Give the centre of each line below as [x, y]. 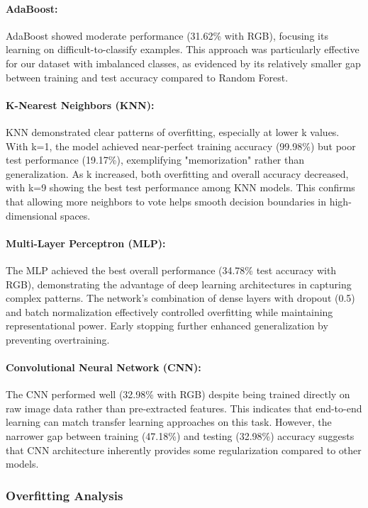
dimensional [32, 215]
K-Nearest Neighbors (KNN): [80, 105]
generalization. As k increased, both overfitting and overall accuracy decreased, [177, 173]
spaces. [76, 215]
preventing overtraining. [58, 339]
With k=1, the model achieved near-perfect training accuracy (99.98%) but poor [181, 146]
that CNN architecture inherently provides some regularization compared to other [184, 450]
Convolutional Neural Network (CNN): [104, 367]
